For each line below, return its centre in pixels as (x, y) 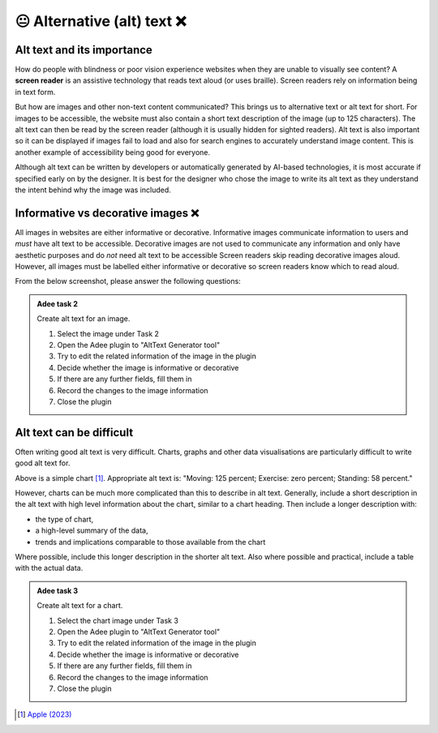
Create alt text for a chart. (80, 606)
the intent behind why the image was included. (93, 190)
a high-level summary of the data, (92, 530)
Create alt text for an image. (84, 319)
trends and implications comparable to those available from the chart (150, 542)
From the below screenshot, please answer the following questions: (128, 281)
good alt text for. (43, 463)
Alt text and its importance (84, 50)
